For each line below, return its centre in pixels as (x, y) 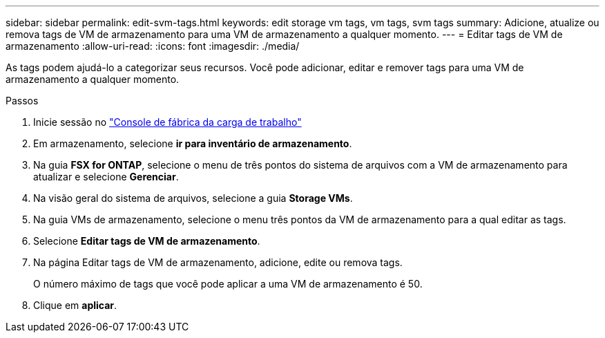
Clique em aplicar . (75, 305)
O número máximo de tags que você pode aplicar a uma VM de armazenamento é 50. (228, 284)
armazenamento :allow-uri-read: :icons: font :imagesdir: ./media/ (153, 46)
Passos (22, 101)
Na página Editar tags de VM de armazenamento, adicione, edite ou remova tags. (218, 262)
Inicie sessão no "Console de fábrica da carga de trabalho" (167, 122)
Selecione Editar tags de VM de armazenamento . (147, 241)
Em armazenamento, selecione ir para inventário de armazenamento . (193, 143)
